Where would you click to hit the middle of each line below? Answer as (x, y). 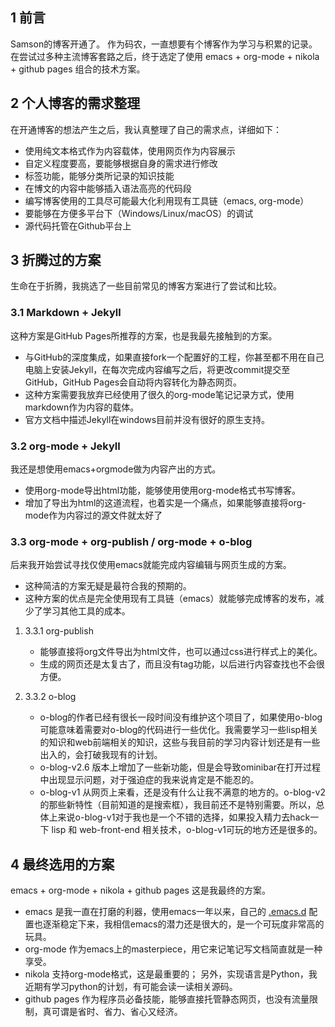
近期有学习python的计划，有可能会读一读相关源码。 (131, 987)
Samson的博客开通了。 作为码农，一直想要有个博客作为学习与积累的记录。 (164, 44)
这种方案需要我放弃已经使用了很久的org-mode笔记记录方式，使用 (159, 394)
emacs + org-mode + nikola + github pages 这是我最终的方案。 (140, 890)
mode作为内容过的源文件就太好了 (93, 515)
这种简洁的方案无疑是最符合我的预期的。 (108, 586)
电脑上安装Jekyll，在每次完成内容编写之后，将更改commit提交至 (157, 369)
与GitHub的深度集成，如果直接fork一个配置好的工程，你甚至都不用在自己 (174, 357)
